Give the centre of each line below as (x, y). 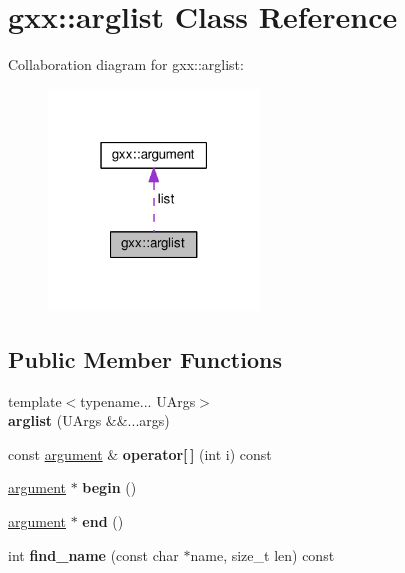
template (35, 400)
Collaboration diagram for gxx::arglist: (126, 64)
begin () (109, 487)
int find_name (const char (93, 554)
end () (103, 521)
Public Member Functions (145, 358)
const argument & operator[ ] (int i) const (140, 453)
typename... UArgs (138, 400)
